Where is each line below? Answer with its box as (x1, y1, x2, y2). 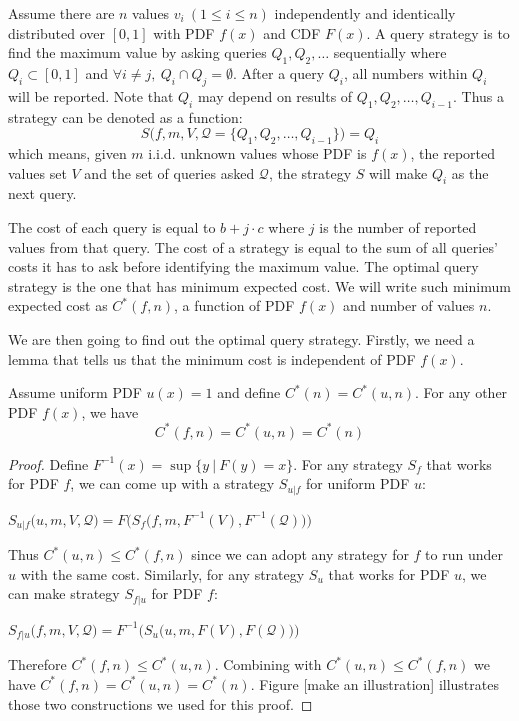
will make (368, 162, 428, 183)
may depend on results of (197, 85, 353, 106)
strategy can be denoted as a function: (8, 106, 243, 127)
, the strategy (268, 162, 352, 183)
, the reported (410, 142, 496, 163)
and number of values (343, 295, 475, 316)
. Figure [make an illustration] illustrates (250, 673, 499, 694)
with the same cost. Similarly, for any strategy (20, 563, 305, 584)
